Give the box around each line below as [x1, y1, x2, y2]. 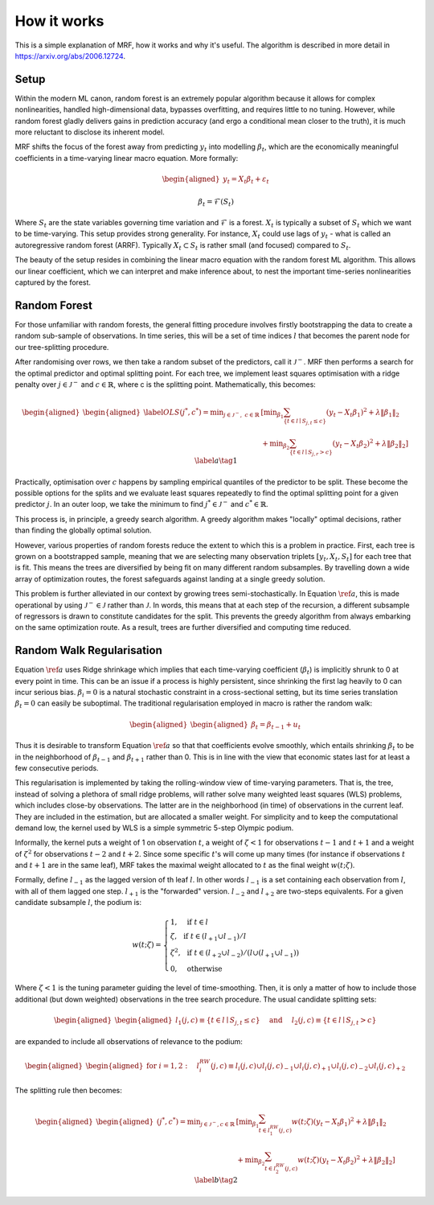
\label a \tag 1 [194, 456, 238, 466]
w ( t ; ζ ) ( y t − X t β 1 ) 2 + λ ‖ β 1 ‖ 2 [291, 1116, 387, 1128]
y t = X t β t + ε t [222, 174, 269, 185]
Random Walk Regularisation [14, 644, 162, 657]
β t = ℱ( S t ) [198, 197, 235, 208]
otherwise [186, 964, 223, 973]
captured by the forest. [14, 278, 92, 287]
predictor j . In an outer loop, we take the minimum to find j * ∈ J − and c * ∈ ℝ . [14, 499, 268, 509]
